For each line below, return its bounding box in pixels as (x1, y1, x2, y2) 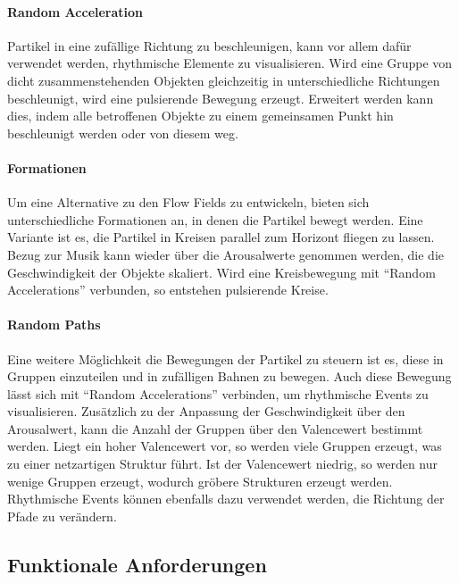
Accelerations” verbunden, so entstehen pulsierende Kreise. (7, 280, 329, 299)
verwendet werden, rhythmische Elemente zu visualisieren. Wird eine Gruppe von (7, 54, 453, 72)
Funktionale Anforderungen (7, 550, 267, 578)
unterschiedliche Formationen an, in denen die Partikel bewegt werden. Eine (7, 210, 423, 229)
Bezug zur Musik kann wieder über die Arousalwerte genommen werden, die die (7, 245, 445, 263)
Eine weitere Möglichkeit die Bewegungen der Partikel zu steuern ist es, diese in (7, 349, 444, 368)
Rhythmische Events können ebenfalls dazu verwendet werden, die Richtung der (7, 489, 445, 508)
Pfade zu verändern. (7, 506, 117, 525)
